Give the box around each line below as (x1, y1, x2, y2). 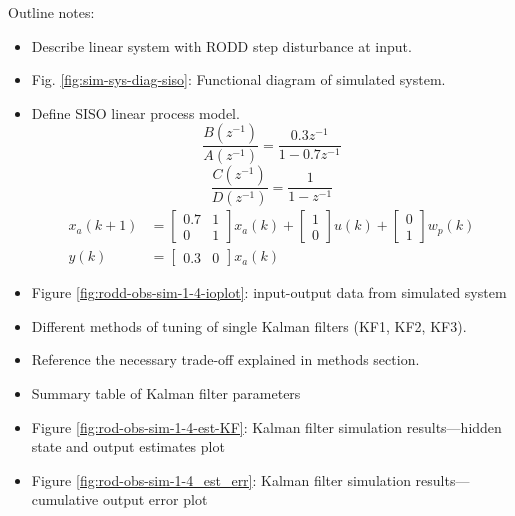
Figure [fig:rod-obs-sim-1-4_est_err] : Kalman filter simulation (31, 469, 411, 490)
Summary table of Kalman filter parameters (31, 382, 301, 403)
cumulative (31, 489, 99, 510)
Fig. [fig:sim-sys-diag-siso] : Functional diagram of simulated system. (31, 69, 446, 90)
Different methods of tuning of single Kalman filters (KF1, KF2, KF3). (31, 315, 467, 336)
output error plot (102, 489, 208, 510)
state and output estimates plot (31, 436, 225, 457)
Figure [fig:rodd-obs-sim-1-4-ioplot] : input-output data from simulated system (31, 282, 507, 303)
